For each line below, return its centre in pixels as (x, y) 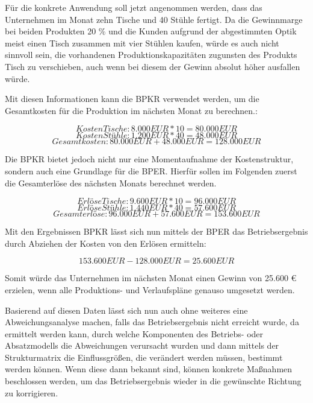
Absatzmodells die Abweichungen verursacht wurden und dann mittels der (142, 345)
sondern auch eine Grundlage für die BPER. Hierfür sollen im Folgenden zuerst (151, 170)
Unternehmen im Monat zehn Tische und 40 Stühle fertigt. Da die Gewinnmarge (154, 19)
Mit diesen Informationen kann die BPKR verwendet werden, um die (132, 99)
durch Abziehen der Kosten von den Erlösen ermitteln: (106, 243)
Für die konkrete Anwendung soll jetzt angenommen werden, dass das (134, 7)
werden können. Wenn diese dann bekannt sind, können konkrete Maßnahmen (149, 369)
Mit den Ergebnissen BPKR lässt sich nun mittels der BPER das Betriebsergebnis (156, 231)
